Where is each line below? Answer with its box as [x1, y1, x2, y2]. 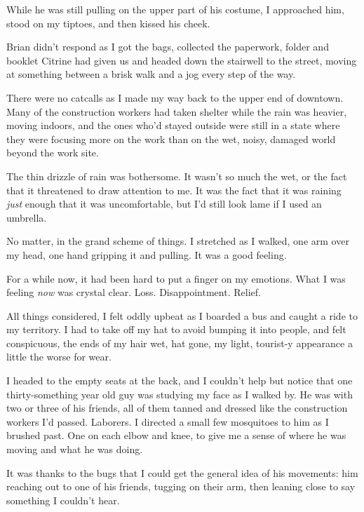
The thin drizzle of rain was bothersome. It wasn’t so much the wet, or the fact [6, 168, 347, 183]
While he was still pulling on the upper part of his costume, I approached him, [6, 2, 344, 16]
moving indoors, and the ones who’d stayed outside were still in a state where [6, 118, 340, 133]
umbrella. [6, 210, 47, 224]
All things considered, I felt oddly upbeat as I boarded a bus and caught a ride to [6, 308, 358, 323]
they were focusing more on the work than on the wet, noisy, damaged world [6, 131, 336, 146]
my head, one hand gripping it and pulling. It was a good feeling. [6, 247, 287, 262]
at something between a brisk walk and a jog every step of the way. [6, 67, 296, 81]
